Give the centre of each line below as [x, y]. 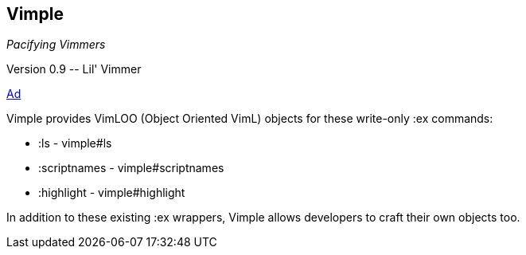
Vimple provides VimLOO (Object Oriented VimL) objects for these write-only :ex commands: [250, 119]
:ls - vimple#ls [75, 143]
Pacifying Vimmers [56, 45]
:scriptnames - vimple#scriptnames [131, 168]
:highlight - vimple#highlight [112, 193]
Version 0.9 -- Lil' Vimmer [74, 69]
